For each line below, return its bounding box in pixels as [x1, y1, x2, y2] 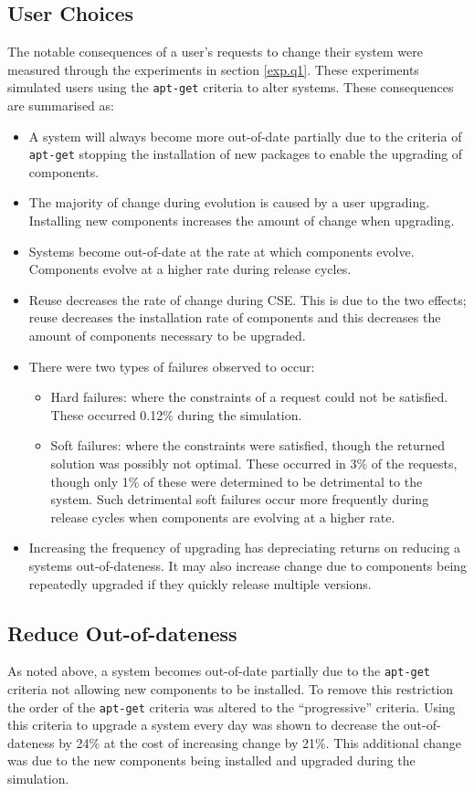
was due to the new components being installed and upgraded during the [7, 751, 416, 770]
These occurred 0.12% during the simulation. [50, 405, 302, 424]
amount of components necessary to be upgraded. [28, 326, 306, 345]
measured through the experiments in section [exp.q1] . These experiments [7, 59, 419, 79]
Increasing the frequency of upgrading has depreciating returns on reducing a [28, 538, 461, 557]
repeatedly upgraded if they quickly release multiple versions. [28, 574, 372, 593]
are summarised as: [7, 96, 114, 115]
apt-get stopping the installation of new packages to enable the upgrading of [28, 144, 463, 163]
